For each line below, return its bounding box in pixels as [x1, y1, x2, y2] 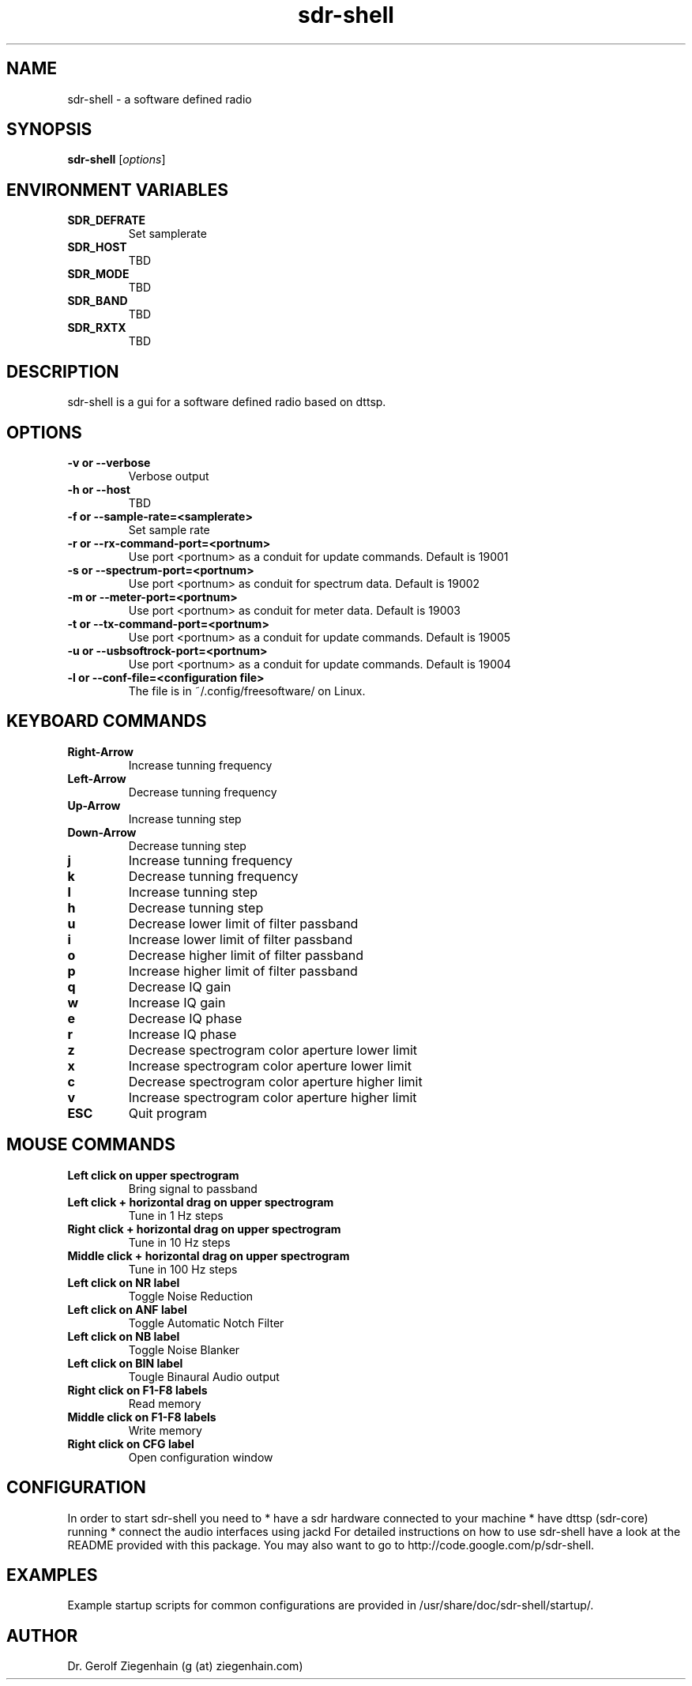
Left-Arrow [67, 771, 126, 785]
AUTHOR [6, 1625, 78, 1646]
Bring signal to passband [128, 1181, 258, 1195]
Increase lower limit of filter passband [128, 931, 353, 947]
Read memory [128, 1396, 201, 1410]
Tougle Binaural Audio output [128, 1369, 280, 1383]
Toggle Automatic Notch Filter [128, 1315, 284, 1330]
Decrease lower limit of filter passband [128, 915, 359, 931]
